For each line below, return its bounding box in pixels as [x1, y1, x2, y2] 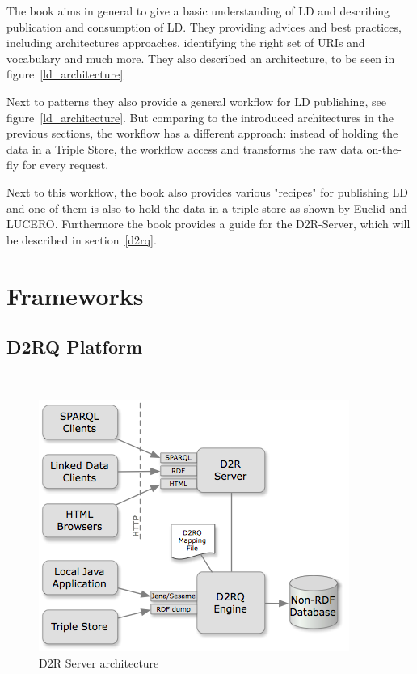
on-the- [366, 140, 402, 157]
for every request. [22, 156, 109, 173]
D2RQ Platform [6, 334, 143, 359]
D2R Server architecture [39, 655, 159, 672]
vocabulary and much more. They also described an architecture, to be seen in [6, 49, 395, 66]
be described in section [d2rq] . [6, 231, 157, 248]
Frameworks [6, 278, 144, 312]
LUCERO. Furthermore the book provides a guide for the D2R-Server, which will [6, 215, 411, 232]
